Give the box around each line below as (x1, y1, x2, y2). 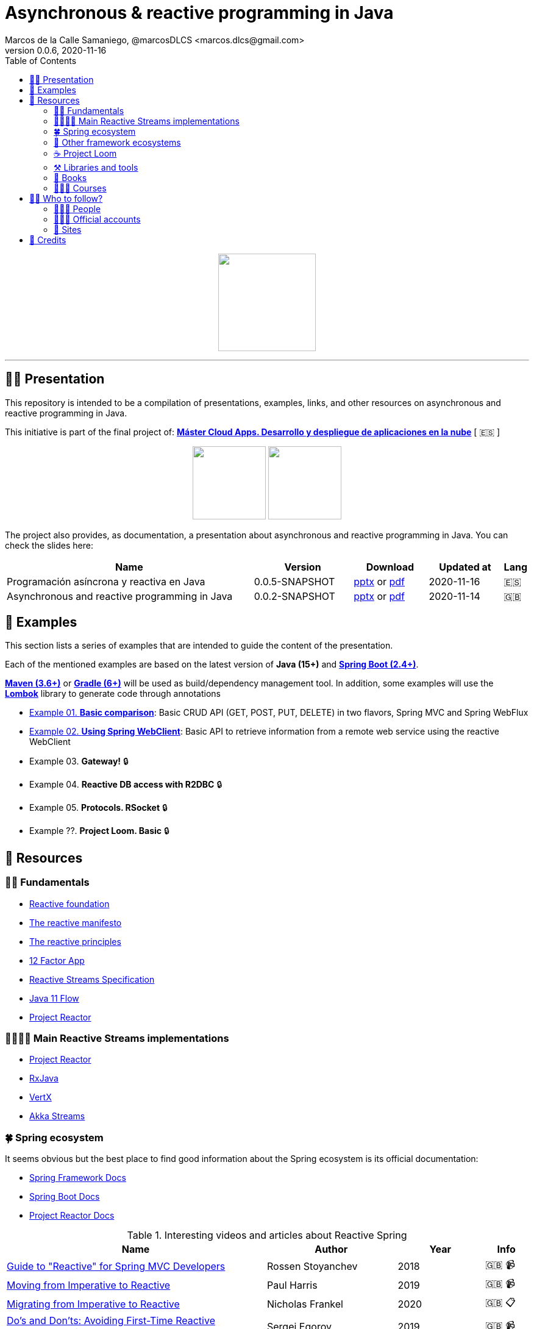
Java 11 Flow (29, 992, 79, 1003)
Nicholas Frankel (267, 1297, 343, 1310)
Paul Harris (267, 1278, 318, 1291)
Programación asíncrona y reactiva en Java (7, 575, 205, 588)
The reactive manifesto (29, 917, 122, 928)
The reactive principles (29, 936, 121, 947)
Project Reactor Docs (29, 1210, 115, 1221)
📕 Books (54, 172, 87, 183)
